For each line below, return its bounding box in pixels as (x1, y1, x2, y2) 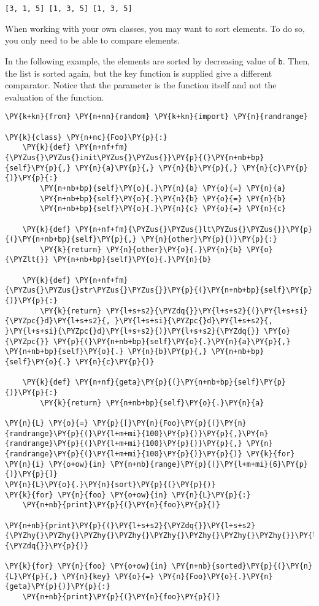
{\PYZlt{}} (5, 255, 49, 264)
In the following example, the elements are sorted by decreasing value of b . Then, (5, 54, 310, 67)
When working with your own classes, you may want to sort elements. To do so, (5, 21, 305, 34)
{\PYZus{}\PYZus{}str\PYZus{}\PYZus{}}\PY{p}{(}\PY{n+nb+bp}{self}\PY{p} (5, 286, 313, 295)
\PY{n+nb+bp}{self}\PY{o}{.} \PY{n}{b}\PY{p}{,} (5, 347, 207, 356)
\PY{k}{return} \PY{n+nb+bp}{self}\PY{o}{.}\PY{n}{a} (40, 398, 264, 407)
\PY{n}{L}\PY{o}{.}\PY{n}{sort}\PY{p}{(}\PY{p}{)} (5, 480, 216, 489)
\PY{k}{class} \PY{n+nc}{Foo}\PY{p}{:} (5, 132, 167, 142)
